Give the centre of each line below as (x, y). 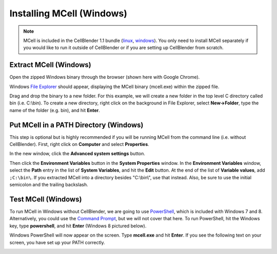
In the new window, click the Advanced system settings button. (77, 154)
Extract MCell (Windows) (51, 65)
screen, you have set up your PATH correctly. (57, 242)
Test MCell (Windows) (46, 199)
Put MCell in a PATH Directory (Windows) (76, 125)
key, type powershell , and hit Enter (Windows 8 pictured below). (78, 226)
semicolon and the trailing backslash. (49, 185)
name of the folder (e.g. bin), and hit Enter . (55, 110)
